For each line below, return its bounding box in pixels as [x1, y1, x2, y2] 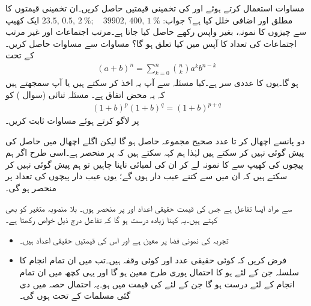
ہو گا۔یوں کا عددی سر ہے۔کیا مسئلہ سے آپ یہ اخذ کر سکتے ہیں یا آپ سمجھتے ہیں [5, 76, 298, 89]
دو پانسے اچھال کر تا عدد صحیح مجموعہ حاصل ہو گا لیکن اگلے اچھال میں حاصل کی [5, 134, 305, 147]
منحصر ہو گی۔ [5, 181, 56, 194]
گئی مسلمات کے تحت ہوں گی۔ [19, 289, 131, 302]
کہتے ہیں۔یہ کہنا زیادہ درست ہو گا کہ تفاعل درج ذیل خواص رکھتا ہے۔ [5, 213, 218, 226]
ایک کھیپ [5, 13, 40, 26]
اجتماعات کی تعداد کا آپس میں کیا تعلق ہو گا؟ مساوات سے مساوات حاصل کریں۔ [5, 37, 297, 49]
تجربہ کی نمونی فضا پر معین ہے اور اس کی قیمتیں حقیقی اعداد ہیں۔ [19, 233, 229, 246]
